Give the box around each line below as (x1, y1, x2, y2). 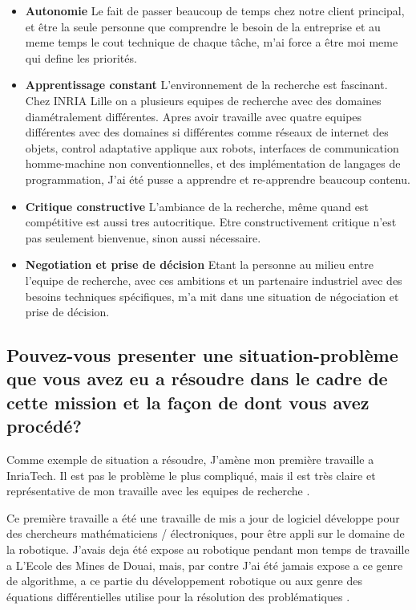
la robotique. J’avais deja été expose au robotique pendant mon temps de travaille (6, 541, 410, 558)
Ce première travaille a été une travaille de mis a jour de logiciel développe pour (6, 509, 400, 526)
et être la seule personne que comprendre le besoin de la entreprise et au (25, 18, 381, 35)
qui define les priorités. (25, 49, 137, 66)
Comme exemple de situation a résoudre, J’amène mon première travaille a (6, 451, 374, 468)
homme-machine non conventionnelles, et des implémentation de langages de (25, 155, 401, 172)
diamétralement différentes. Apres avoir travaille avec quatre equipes (25, 108, 362, 124)
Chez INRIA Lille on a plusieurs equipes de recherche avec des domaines (25, 91, 382, 108)
